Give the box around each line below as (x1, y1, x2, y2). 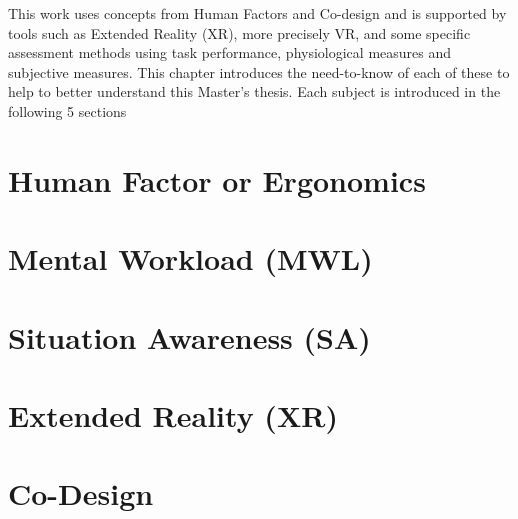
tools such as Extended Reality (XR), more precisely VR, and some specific (8, 22, 471, 43)
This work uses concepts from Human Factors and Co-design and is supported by (8, 3, 507, 23)
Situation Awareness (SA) (8, 316, 371, 357)
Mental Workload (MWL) (8, 238, 373, 279)
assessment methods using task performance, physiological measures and (8, 42, 452, 63)
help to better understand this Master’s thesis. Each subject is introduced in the (8, 81, 501, 102)
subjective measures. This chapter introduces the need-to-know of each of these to (8, 61, 510, 82)
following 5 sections (8, 100, 127, 121)
